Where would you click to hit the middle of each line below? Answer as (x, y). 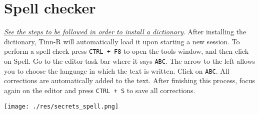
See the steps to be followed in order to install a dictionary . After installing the (125, 32)
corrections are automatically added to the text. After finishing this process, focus (129, 80)
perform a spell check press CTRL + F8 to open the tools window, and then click (126, 51)
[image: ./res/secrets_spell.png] (61, 106)
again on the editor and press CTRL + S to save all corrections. (100, 90)
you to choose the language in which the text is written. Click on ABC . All (117, 70)
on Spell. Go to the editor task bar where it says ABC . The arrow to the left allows (130, 60)
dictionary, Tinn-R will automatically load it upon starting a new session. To (122, 41)
